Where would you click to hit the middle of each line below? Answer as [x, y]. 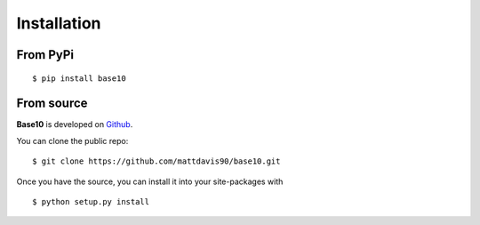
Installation [59, 23]
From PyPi [45, 55]
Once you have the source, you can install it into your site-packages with [150, 181]
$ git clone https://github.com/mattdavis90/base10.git [156, 161]
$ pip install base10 [79, 78]
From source [52, 104]
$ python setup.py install [91, 202]
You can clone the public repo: [72, 141]
